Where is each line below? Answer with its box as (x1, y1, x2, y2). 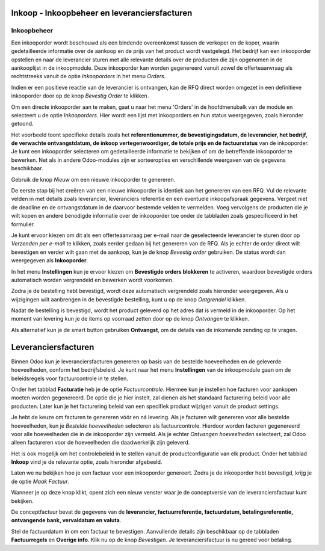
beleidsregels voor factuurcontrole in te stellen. (11, 375, 129, 382)
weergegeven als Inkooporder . (11, 257, 88, 264)
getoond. (11, 120, 34, 128)
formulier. (11, 220, 36, 228)
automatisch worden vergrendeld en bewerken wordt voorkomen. (11, 276, 174, 283)
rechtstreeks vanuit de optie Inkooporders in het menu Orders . (11, 73, 166, 80)
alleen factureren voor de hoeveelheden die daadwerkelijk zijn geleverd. (11, 439, 190, 446)
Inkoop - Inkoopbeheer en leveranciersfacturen (11, 8, 193, 18)
